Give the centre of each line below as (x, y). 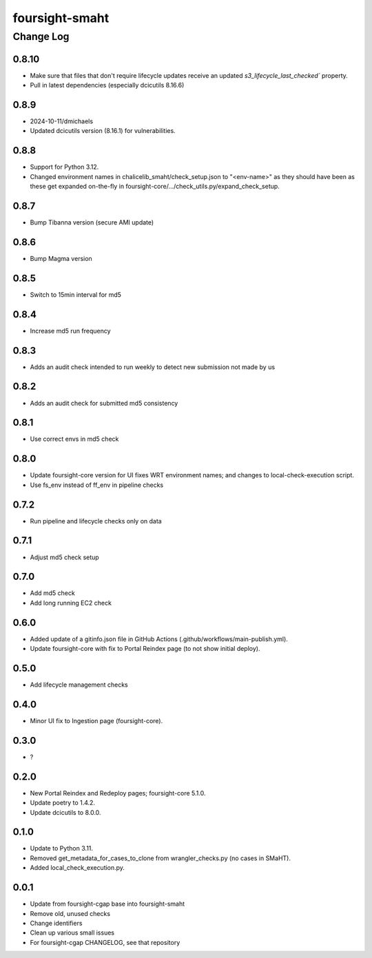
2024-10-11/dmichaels (61, 121)
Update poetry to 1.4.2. (63, 803)
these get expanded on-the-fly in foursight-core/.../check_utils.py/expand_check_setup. (155, 187)
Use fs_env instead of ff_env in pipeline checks (97, 485)
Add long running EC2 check (71, 603)
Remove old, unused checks (70, 913)
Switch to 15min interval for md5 (76, 294)
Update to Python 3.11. (61, 848)
